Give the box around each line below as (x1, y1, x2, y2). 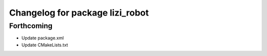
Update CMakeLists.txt (21, 42, 68, 48)
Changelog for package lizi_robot (9, 7, 149, 18)
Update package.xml (21, 35, 64, 41)
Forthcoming (9, 21, 53, 30)
